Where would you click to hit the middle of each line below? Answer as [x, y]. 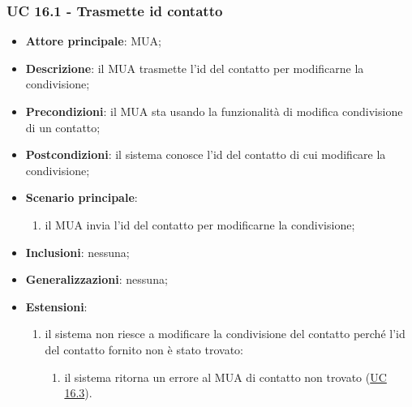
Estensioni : [56, 306]
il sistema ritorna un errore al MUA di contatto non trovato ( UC [225, 377]
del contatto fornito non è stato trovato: [144, 349]
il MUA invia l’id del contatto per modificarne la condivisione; [200, 224]
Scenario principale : [82, 197]
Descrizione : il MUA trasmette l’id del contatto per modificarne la [195, 68]
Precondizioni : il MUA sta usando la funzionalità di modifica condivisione [214, 111]
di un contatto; [63, 127]
